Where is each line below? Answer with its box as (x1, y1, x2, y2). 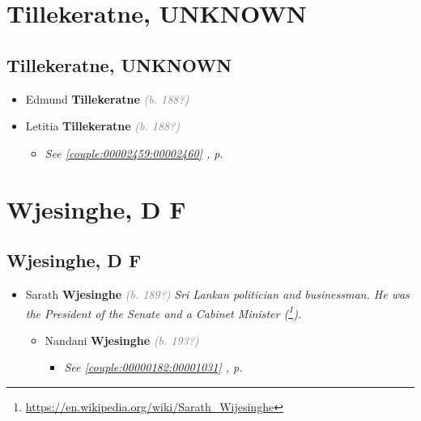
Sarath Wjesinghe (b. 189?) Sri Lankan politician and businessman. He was (25, 285, 410, 302)
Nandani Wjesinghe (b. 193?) (45, 331, 199, 348)
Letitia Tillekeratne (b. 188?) (25, 117, 181, 134)
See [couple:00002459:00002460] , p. (45, 144, 223, 161)
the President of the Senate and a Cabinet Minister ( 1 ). (25, 302, 302, 321)
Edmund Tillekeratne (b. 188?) (25, 90, 189, 107)
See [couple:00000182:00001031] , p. (64, 359, 243, 376)
